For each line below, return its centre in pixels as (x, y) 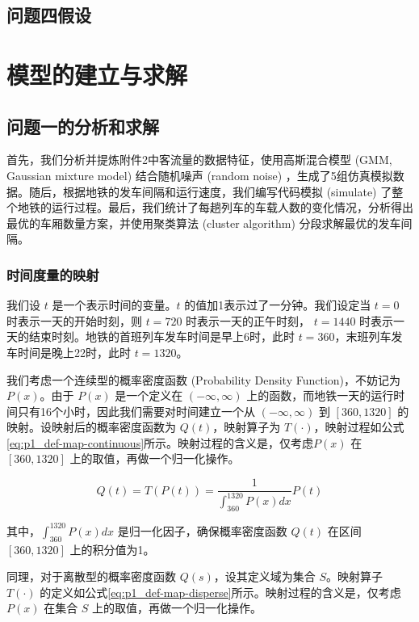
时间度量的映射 (53, 274)
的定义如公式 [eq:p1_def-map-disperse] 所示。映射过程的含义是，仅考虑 (220, 592)
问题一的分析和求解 (83, 126)
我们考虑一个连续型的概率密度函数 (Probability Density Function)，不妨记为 (204, 379)
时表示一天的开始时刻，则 (74, 320)
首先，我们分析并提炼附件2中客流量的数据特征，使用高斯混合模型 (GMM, (199, 160)
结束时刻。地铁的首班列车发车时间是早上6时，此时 (161, 336)
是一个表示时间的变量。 (114, 305)
